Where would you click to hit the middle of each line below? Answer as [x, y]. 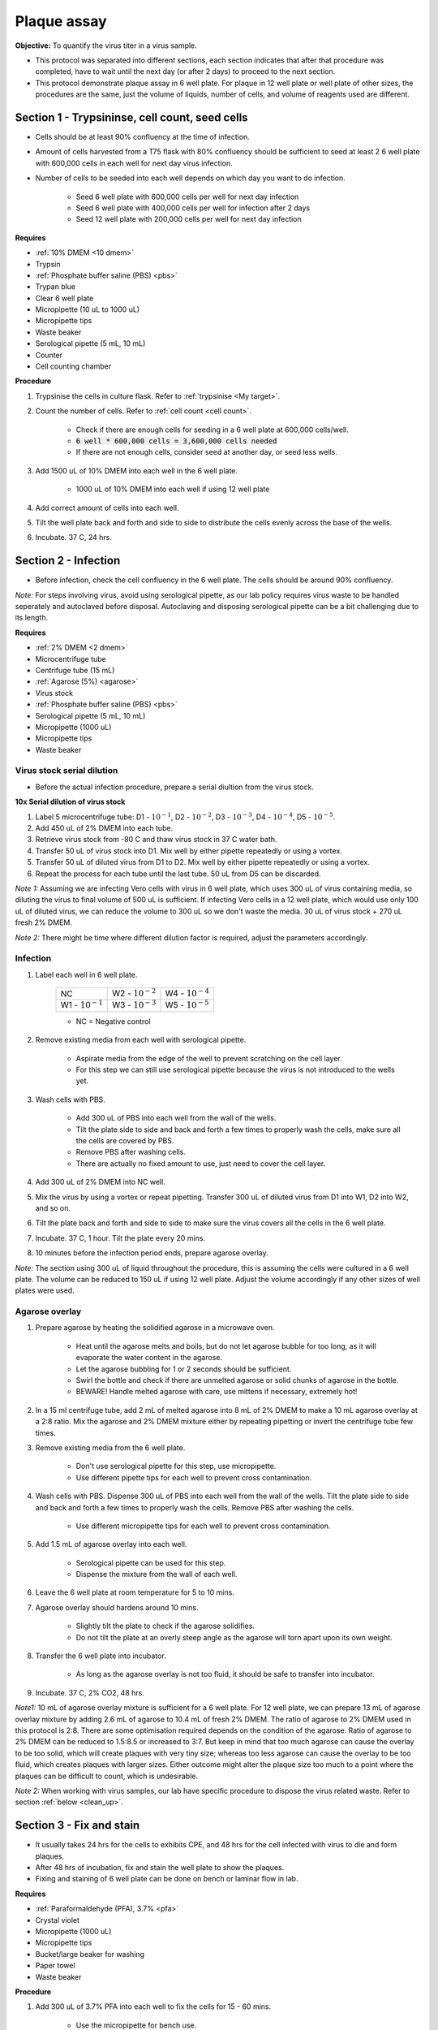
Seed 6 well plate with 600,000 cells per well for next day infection [187, 197]
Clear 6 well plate [64, 298]
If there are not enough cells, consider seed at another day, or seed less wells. [207, 452]
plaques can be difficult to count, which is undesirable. [107, 1776]
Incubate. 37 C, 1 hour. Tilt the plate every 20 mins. [120, 1237]
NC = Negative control [113, 1021]
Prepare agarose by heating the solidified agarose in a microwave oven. [155, 1328]
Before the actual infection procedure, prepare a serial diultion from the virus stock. [174, 787]
